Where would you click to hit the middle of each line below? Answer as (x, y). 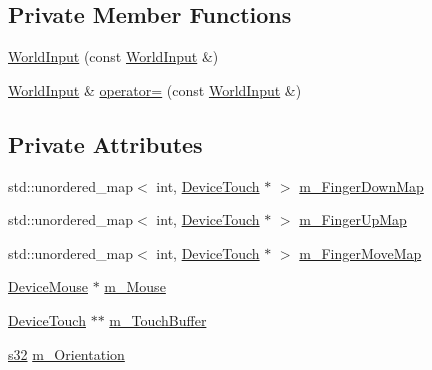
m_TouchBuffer (158, 319)
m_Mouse (135, 286)
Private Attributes (105, 143)
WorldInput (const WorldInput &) (113, 56)
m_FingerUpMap (353, 219)
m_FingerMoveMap (360, 252)
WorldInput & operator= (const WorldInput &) (155, 89)
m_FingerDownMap (361, 185)
